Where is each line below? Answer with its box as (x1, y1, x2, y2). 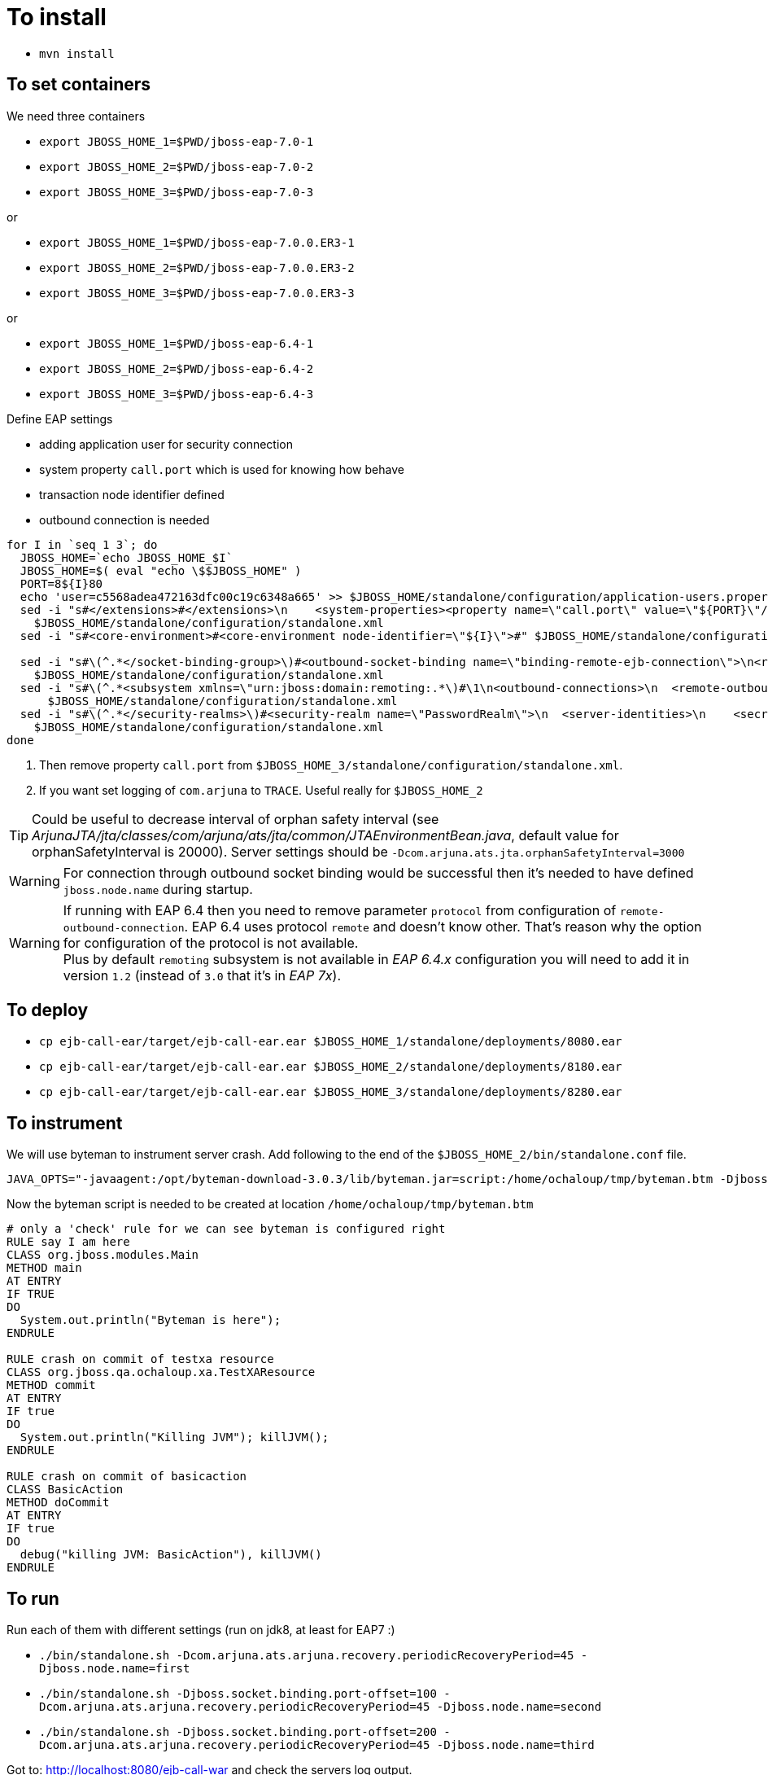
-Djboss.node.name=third (436, 1738, 595, 1752)
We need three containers (7, 108, 146, 123)
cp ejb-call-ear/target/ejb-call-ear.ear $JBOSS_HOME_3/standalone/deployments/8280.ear (39, 1085, 622, 1099)
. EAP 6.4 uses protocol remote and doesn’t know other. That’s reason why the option (184, 918, 702, 935)
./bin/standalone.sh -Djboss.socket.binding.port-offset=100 (39, 1687, 437, 1701)
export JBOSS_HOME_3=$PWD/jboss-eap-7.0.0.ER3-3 (39, 286, 355, 300)
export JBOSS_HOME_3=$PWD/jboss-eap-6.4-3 (39, 387, 314, 401)
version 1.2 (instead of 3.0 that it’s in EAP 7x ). (63, 966, 342, 984)
